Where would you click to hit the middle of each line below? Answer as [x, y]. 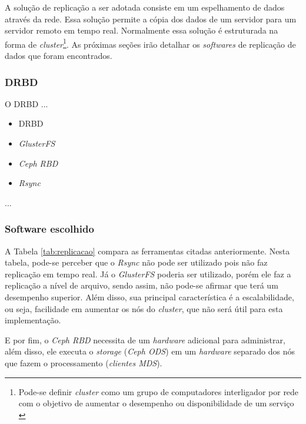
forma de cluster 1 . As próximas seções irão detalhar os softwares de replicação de [150, 43]
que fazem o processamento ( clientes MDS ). [84, 362]
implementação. [33, 320]
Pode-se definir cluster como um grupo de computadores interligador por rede [159, 391]
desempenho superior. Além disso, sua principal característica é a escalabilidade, [149, 297]
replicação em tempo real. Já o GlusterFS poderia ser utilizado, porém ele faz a [148, 274]
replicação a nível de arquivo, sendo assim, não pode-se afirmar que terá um [142, 285]
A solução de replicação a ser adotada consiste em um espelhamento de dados [145, 7]
